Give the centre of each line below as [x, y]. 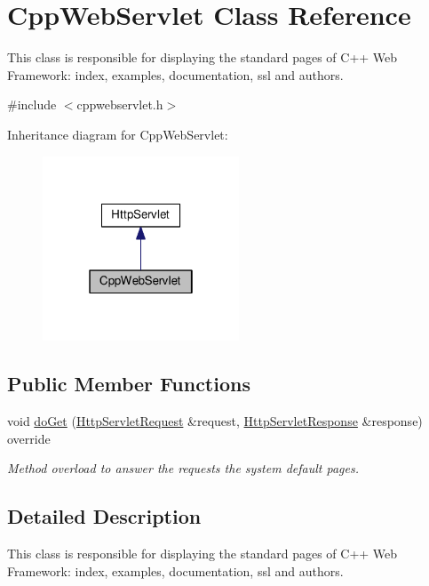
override [29, 438]
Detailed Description [104, 516]
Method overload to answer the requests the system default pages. [183, 468]
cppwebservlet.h [120, 104]
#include [32, 104]
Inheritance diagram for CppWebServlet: [118, 134]
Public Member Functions [129, 384]
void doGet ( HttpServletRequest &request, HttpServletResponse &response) [215, 421]
